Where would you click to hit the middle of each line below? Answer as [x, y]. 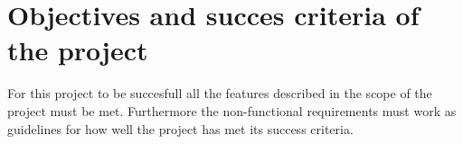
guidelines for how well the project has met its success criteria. [180, 128]
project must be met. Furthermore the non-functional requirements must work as [232, 110]
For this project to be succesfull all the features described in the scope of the [220, 93]
